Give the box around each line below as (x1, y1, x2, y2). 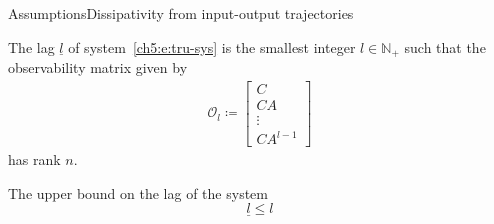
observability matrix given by (8, 57, 188, 78)
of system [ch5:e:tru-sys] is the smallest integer (68, 36, 356, 57)
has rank (8, 149, 61, 170)
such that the (404, 36, 486, 57)
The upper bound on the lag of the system (8, 182, 268, 203)
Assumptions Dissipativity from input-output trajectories (8, 3, 354, 23)
